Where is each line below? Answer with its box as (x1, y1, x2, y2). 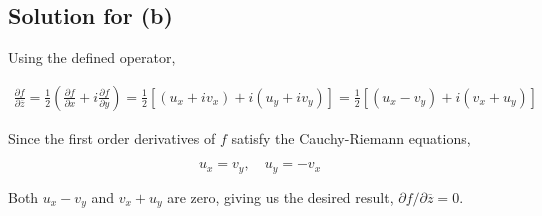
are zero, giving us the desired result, (167, 186, 394, 207)
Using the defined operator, (8, 47, 176, 68)
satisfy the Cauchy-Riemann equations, (231, 127, 471, 148)
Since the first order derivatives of (8, 127, 216, 148)
